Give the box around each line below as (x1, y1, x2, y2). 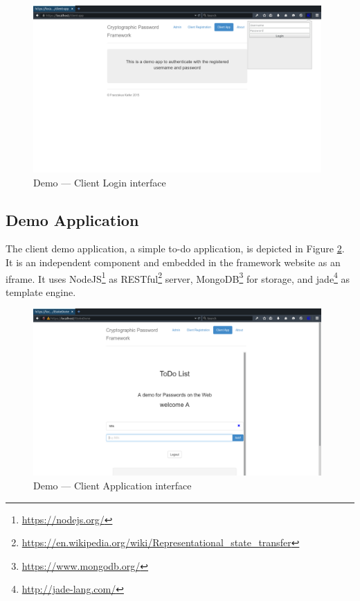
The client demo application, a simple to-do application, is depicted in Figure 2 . (6, 241, 345, 256)
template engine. (6, 284, 76, 299)
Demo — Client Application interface (33, 478, 192, 493)
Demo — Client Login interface (33, 175, 166, 189)
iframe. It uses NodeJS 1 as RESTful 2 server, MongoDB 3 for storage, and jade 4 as (6, 269, 350, 286)
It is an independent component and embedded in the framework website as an (6, 255, 341, 270)
